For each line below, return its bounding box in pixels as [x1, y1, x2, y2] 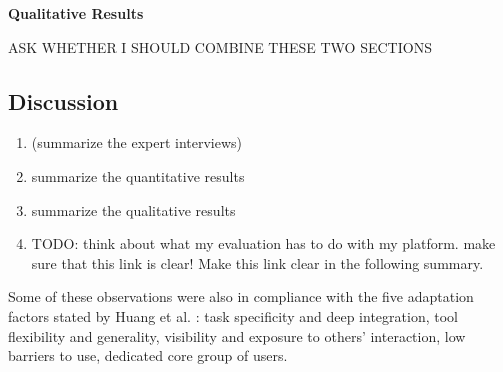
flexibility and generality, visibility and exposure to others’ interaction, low [8, 325, 466, 346]
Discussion [8, 85, 119, 116]
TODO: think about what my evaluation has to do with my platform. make [31, 233, 496, 254]
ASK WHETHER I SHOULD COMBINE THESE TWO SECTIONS [8, 36, 432, 57]
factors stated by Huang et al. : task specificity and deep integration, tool [8, 305, 458, 326]
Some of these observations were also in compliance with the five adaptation [8, 286, 474, 307]
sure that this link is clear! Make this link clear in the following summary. [31, 252, 484, 273]
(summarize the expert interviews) [31, 132, 243, 153]
